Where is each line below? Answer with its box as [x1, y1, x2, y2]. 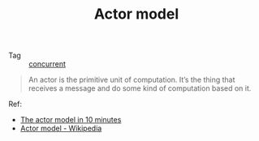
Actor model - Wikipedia [19, 123, 102, 134]
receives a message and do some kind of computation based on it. [28, 83, 252, 93]
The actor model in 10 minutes [19, 115, 122, 125]
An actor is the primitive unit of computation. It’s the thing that [28, 75, 235, 85]
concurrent [28, 59, 67, 69]
